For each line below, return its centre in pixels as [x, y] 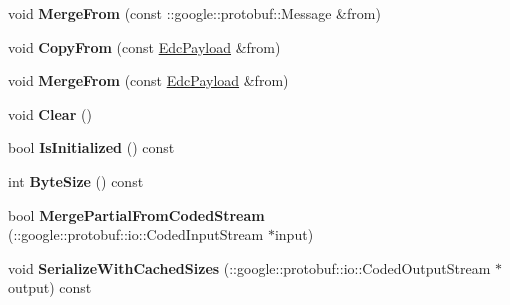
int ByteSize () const [76, 180]
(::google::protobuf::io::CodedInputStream [136, 234]
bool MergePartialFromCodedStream [136, 214]
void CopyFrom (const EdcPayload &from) [144, 46]
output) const [50, 287]
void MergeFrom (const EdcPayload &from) [148, 80]
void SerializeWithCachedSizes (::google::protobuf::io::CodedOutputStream [249, 267]
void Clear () [50, 113]
